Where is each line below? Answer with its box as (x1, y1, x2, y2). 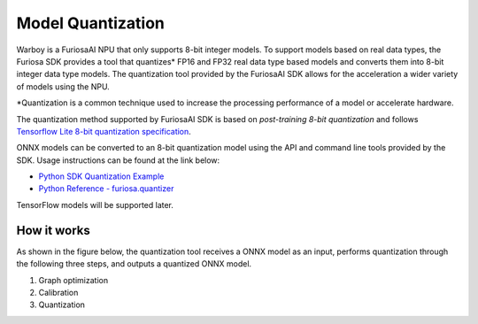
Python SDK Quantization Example (38, 171, 165, 181)
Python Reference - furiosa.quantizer (38, 183, 174, 194)
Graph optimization (38, 274, 109, 285)
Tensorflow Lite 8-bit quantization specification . (16, 126, 192, 136)
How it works (16, 222, 90, 238)
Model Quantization (16, 13, 166, 33)
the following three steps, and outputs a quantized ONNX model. (16, 258, 252, 269)
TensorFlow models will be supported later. (16, 199, 174, 210)
